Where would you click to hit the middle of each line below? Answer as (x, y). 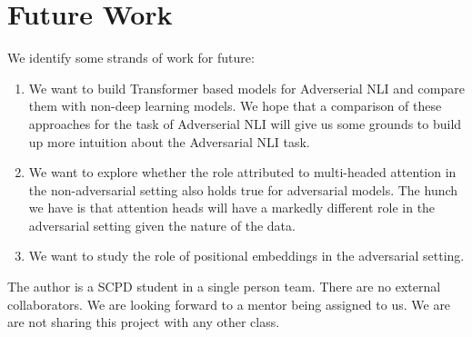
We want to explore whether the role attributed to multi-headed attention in (242, 172)
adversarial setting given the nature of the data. (162, 225)
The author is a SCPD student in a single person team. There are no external (224, 287)
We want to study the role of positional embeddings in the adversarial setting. (246, 256)
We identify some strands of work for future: (131, 58)
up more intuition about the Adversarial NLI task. (169, 141)
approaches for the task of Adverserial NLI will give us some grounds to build (245, 123)
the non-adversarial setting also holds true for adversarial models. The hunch (243, 189)
